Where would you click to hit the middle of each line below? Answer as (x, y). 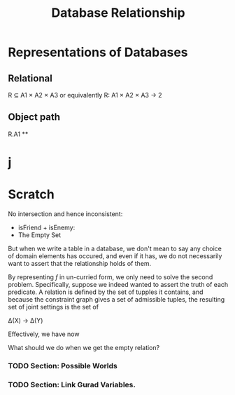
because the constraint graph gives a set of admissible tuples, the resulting (116, 299)
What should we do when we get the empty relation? (84, 347)
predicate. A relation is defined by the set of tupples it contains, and (106, 292)
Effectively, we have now (44, 334)
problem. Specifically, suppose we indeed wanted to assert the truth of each (118, 284)
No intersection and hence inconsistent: (65, 214)
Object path (34, 117)
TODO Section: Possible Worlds (63, 366)
